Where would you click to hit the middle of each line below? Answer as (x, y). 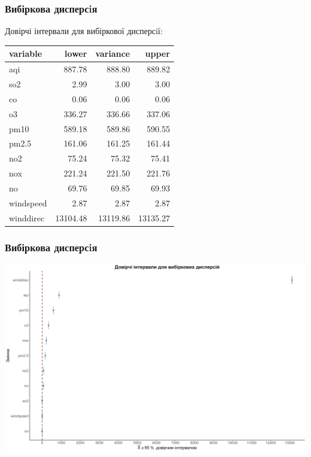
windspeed (28, 202)
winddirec (27, 217)
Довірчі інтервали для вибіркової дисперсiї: (84, 31)
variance (113, 54)
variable (26, 54)
